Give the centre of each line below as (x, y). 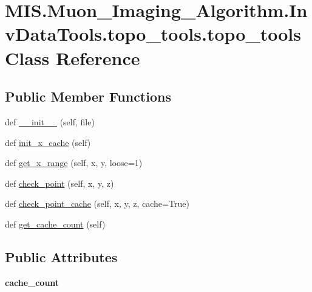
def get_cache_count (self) (55, 224)
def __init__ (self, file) (50, 121)
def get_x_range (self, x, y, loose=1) (74, 163)
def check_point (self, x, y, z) (59, 183)
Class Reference (73, 57)
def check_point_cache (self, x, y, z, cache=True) (97, 203)
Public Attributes (61, 256)
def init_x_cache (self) (48, 142)
